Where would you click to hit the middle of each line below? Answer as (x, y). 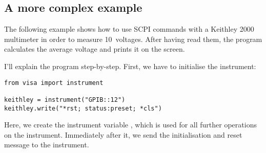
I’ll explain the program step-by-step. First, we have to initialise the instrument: (130, 66)
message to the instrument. (47, 145)
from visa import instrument (54, 83)
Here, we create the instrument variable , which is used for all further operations (130, 125)
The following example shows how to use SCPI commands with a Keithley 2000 (129, 29)
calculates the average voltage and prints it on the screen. (95, 49)
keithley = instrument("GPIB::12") (65, 100)
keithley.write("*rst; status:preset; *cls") (83, 108)
